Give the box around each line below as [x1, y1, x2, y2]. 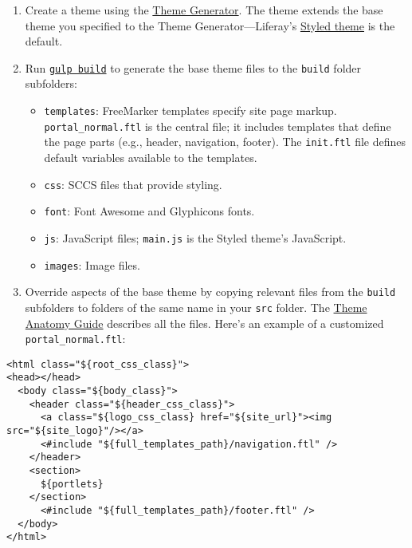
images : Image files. [44, 256, 140, 273]
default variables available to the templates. [44, 149, 257, 165]
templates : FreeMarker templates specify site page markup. [44, 102, 337, 119]
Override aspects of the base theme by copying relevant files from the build [25, 283, 396, 300]
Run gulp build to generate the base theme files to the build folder [25, 59, 362, 76]
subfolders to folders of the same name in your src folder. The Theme [25, 298, 367, 315]
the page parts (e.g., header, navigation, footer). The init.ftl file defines [44, 133, 406, 150]
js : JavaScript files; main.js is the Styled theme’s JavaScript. [44, 229, 347, 246]
